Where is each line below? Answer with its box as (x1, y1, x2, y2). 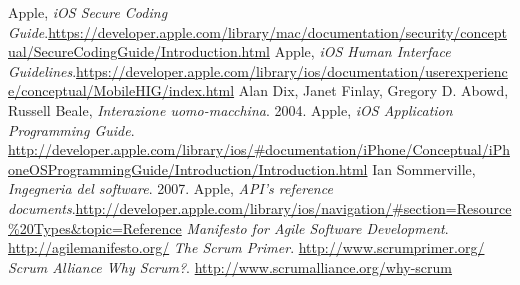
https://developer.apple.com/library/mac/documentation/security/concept (48, 21, 508, 42)
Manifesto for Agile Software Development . (186, 217, 449, 238)
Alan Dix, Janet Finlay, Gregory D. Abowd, (238, 80, 509, 101)
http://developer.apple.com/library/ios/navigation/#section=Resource (75, 197, 512, 218)
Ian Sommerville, (372, 158, 476, 179)
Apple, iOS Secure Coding (8, 2, 168, 22)
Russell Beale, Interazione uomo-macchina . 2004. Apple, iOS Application (8, 99, 453, 120)
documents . (8, 197, 76, 218)
